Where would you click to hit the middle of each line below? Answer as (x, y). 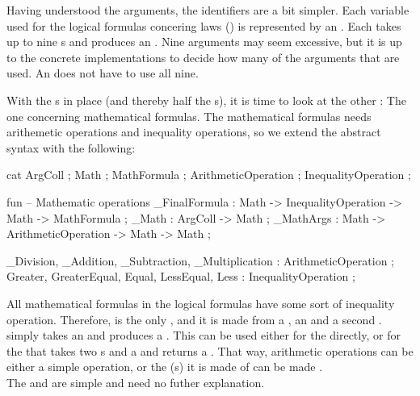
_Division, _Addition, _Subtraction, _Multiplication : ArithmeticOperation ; (201, 260)
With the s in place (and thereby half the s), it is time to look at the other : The (206, 100)
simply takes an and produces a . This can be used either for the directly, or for (204, 335)
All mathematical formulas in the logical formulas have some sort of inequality (201, 303)
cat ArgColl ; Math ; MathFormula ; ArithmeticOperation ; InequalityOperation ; (209, 175)
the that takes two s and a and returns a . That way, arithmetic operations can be (210, 350)
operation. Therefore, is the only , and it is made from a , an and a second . (194, 319)
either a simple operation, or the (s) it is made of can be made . (165, 367)
